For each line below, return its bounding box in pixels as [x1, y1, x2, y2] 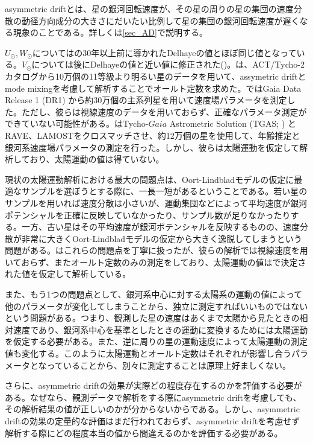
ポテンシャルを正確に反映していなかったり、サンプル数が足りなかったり [5, 208, 291, 221]
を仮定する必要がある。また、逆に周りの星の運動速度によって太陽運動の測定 [5, 335, 308, 348]
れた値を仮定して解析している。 [5, 267, 131, 280]
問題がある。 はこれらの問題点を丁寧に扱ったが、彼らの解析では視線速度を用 [5, 244, 308, 257]
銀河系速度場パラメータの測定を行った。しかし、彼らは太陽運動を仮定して [5, 141, 300, 153]
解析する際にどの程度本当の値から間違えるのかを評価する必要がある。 [5, 426, 283, 439]
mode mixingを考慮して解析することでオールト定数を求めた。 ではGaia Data [5, 81, 302, 94]
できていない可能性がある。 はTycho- [5, 117, 149, 130]
